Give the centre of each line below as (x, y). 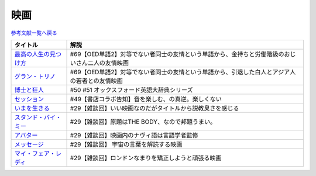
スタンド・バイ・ (38, 117)
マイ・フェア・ (35, 153)
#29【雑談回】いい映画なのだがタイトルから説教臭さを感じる (154, 108)
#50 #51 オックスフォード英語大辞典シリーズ (131, 89)
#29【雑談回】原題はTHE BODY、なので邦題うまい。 (143, 122)
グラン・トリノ (35, 76)
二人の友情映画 (108, 63)
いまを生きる (32, 108)
